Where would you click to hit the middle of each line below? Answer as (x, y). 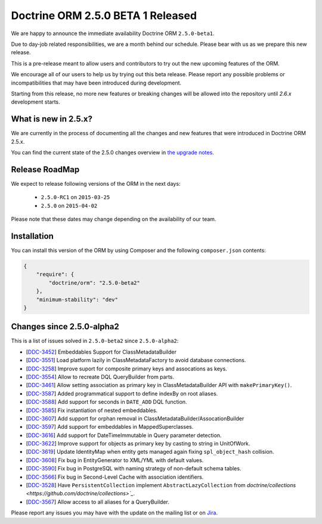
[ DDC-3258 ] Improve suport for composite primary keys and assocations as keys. (127, 369)
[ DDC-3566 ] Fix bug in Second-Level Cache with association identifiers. (115, 477)
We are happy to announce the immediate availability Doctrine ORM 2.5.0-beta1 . (113, 33)
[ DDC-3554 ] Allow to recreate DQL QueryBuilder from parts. (100, 377)
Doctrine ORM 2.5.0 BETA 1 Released (104, 15)
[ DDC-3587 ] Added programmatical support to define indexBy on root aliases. (122, 394)
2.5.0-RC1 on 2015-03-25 (75, 197)
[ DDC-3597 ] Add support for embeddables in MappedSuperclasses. (110, 427)
